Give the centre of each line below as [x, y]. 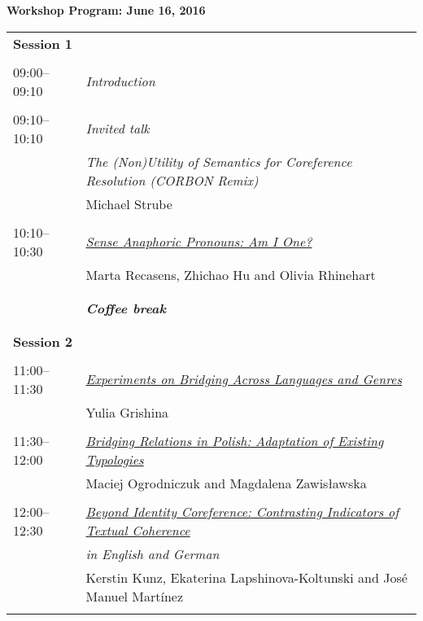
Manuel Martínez [135, 596]
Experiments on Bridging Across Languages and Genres [244, 379]
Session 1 [43, 43]
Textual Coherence [138, 530]
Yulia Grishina [127, 412]
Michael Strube [129, 203]
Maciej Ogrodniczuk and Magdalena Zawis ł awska [226, 483]
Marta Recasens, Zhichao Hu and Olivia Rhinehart [231, 274]
